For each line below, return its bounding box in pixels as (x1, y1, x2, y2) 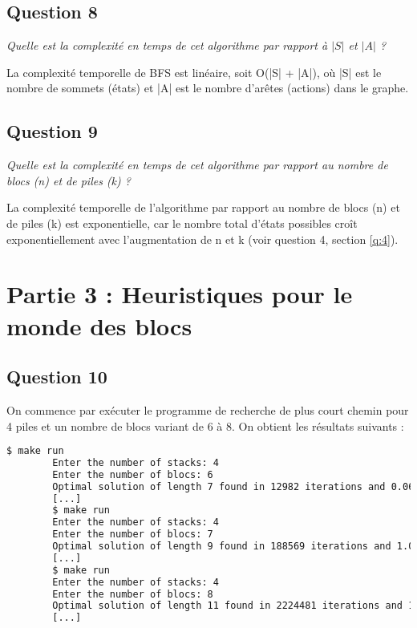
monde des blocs (6, 309, 192, 342)
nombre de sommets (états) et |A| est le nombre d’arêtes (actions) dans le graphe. (6, 79, 409, 96)
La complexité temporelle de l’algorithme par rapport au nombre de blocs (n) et (6, 199, 400, 216)
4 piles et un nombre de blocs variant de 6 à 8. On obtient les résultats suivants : (6, 417, 404, 434)
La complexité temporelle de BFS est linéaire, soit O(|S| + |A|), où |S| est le (6, 63, 382, 80)
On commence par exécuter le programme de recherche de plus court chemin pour (6, 401, 409, 418)
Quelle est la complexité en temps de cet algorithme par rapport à (6, 37, 328, 54)
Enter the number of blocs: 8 (52, 588, 213, 600)
